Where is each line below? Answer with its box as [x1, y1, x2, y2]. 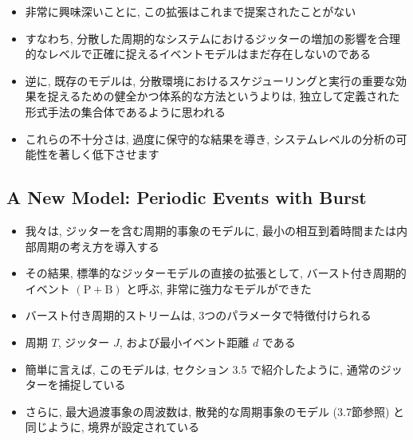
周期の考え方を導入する [36, 238, 159, 254]
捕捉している [58, 376, 126, 393]
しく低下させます [69, 146, 159, 163]
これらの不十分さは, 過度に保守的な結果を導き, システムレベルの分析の [25, 130, 396, 147]
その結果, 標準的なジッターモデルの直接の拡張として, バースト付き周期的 [25, 265, 407, 281]
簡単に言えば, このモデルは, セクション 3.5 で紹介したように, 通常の [25, 360, 380, 377]
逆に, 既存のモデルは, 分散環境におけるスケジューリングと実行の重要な [25, 72, 395, 88]
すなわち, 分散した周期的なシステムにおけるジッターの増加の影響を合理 [25, 29, 400, 46]
